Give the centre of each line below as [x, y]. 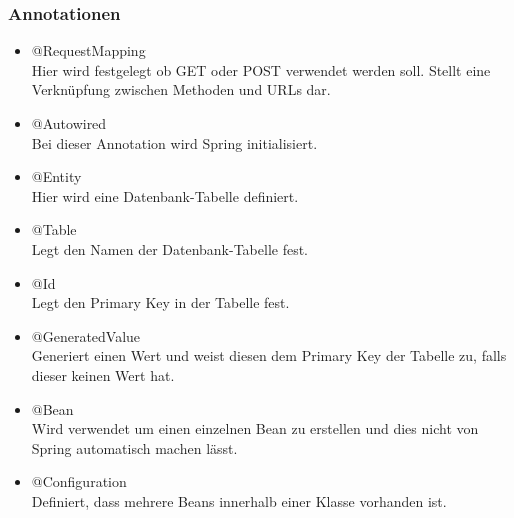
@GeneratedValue [86, 335]
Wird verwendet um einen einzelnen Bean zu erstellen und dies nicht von [255, 428]
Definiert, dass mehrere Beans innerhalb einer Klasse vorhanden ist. [239, 500]
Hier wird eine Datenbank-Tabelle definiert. [165, 195]
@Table [54, 229]
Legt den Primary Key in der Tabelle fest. [160, 302]
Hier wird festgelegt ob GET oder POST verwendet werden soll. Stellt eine [261, 69]
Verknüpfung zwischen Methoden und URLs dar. [181, 89]
